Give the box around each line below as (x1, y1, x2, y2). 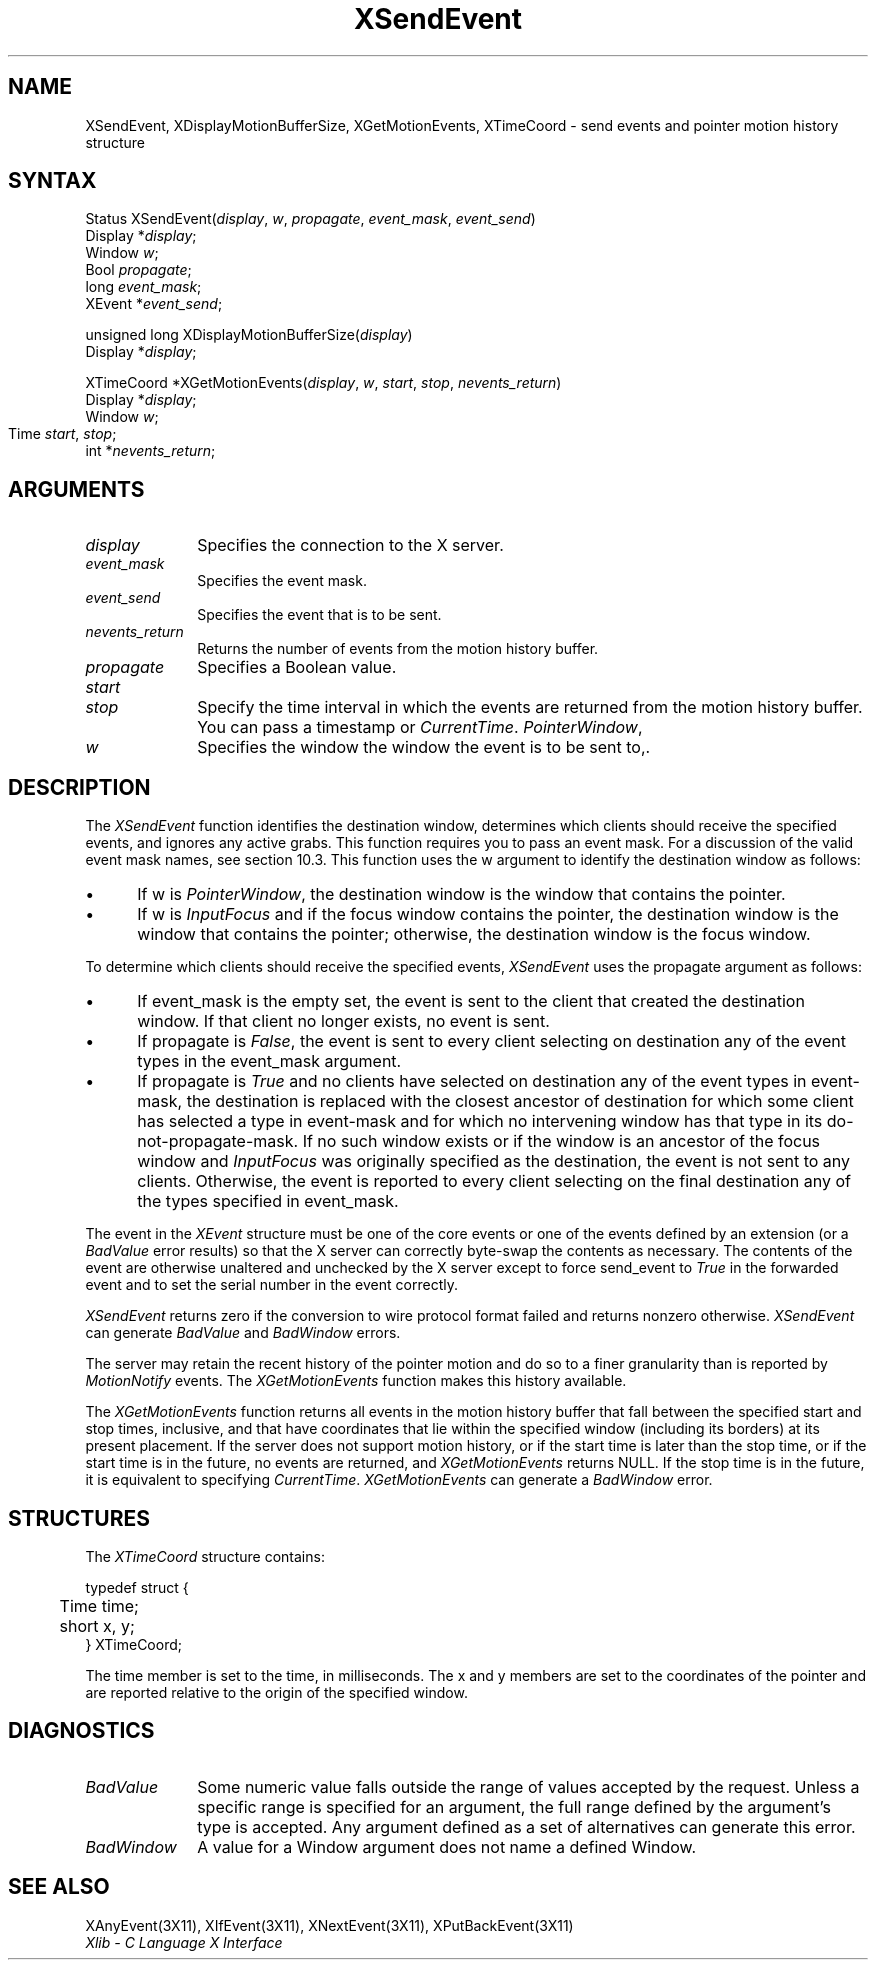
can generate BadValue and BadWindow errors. (85, 1324, 401, 1342)
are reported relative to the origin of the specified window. (85, 1683, 468, 1701)
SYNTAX (8, 168, 97, 194)
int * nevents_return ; (85, 442, 216, 460)
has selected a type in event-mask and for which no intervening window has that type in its (137, 1111, 823, 1132)
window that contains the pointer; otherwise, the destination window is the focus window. (137, 924, 811, 945)
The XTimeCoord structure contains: (85, 1547, 325, 1565)
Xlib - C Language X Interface (85, 1933, 283, 1951)
